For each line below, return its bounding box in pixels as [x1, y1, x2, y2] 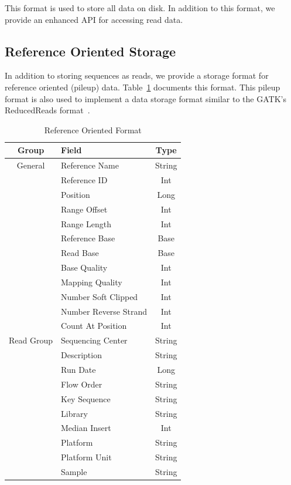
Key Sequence [61, 392, 111, 405]
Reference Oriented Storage [5, 42, 176, 60]
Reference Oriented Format [44, 123, 142, 136]
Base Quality [61, 261, 108, 274]
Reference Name [61, 159, 119, 171]
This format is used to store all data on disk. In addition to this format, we [5, 2, 275, 14]
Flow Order [61, 378, 102, 390]
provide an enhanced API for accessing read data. [5, 13, 183, 25]
